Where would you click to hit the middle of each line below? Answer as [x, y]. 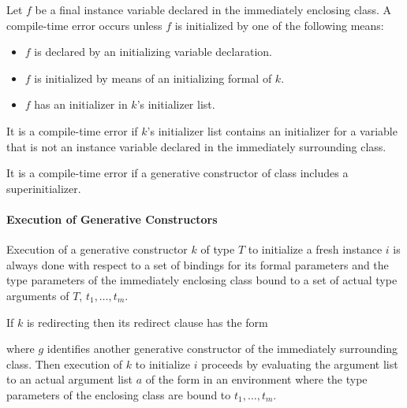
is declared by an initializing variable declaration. [153, 52]
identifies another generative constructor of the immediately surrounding [222, 349]
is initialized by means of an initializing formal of [153, 78]
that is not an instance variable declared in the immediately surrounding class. [196, 146]
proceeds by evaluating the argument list [300, 363]
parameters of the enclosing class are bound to [119, 394]
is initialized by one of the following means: [279, 25]
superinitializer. [44, 188]
